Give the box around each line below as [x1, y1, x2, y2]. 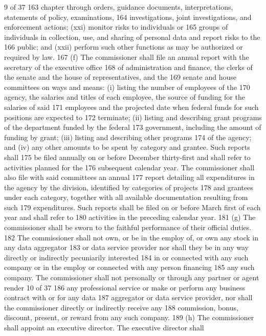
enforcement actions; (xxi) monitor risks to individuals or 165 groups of [4, 21, 228, 32]
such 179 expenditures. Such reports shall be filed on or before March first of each [4, 201, 261, 212]
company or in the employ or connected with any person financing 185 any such [4, 262, 255, 273]
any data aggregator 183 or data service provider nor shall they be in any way [4, 242, 249, 253]
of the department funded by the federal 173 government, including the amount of [4, 122, 261, 132]
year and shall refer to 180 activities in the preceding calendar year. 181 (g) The [4, 212, 256, 222]
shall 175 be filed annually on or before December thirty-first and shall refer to [4, 151, 251, 162]
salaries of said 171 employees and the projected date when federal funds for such [4, 101, 259, 112]
